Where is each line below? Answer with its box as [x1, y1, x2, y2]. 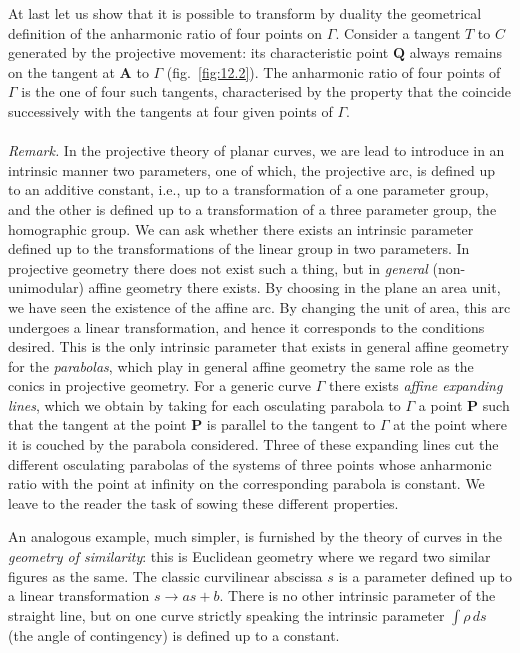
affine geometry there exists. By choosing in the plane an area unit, [88, 277, 501, 298]
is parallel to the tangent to [206, 414, 376, 435]
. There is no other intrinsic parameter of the [219, 585, 496, 606]
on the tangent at [8, 61, 115, 82]
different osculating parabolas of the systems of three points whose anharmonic [8, 453, 492, 474]
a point [418, 394, 463, 415]
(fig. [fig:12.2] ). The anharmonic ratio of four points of [166, 61, 501, 82]
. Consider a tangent [335, 22, 461, 43]
